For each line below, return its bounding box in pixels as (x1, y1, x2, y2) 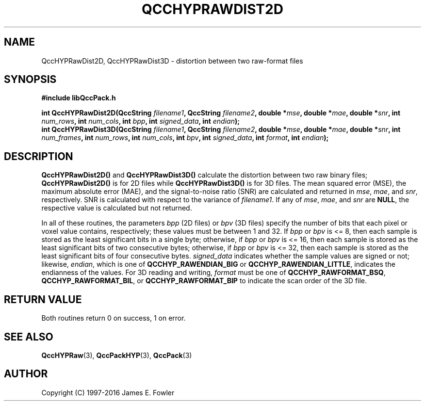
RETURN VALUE (4, 293, 82, 306)
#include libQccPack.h (41, 94, 116, 102)
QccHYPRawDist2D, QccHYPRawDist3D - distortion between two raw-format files (41, 56, 303, 65)
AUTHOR (4, 368, 48, 380)
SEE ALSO (4, 330, 53, 343)
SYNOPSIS (4, 73, 57, 86)
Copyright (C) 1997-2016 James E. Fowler (41, 388, 175, 397)
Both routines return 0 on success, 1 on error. (41, 314, 186, 323)
